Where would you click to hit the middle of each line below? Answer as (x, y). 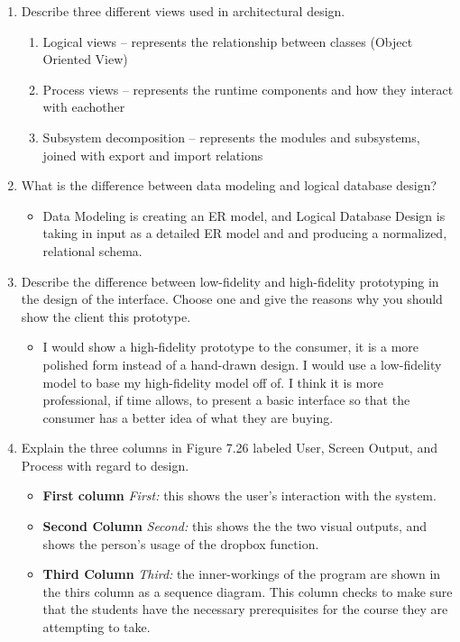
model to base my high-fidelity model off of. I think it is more (213, 382)
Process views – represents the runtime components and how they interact (248, 89)
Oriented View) (85, 59)
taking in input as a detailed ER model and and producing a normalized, (245, 233)
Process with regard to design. (105, 465)
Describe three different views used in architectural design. (183, 11)
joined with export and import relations (153, 155)
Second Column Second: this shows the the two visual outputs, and (235, 526)
